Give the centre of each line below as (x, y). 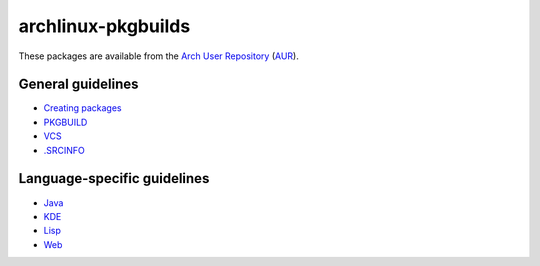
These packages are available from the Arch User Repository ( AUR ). (158, 56)
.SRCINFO (64, 150)
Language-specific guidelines (114, 178)
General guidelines (78, 84)
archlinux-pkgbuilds (104, 26)
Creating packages (82, 108)
